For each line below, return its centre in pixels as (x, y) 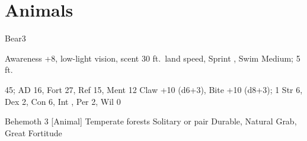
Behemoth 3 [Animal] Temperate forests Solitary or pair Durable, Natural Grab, (151, 121)
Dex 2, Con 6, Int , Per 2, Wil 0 (63, 101)
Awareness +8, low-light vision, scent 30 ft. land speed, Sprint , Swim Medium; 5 (153, 58)
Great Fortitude (33, 132)
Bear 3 (15, 38)
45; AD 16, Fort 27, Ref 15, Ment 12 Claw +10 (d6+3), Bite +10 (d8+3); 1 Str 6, (154, 89)
